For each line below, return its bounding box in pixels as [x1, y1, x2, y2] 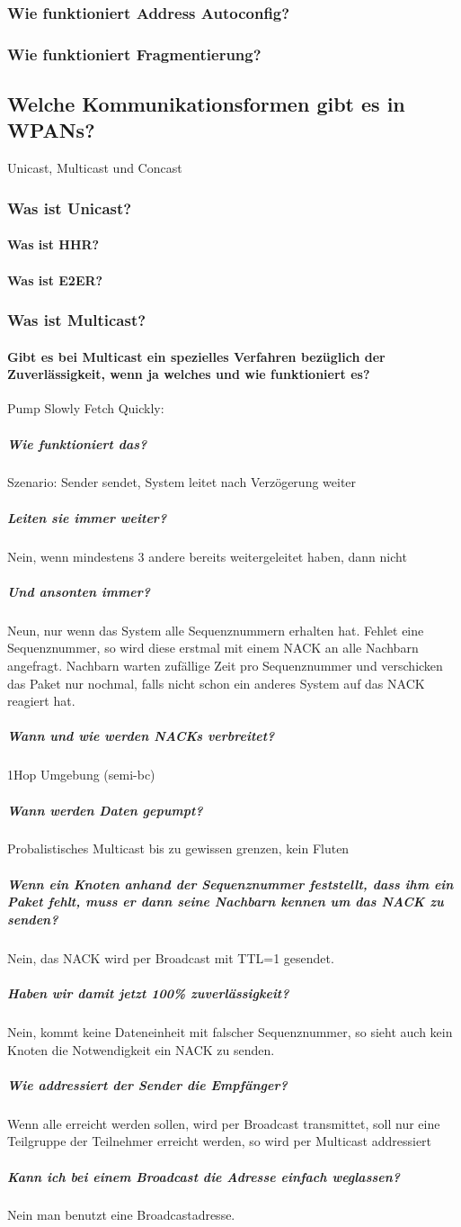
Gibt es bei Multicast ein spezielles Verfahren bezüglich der [7, 347, 386, 365]
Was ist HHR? [7, 235, 100, 254]
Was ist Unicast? [7, 196, 132, 219]
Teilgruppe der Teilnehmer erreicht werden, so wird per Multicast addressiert [7, 1132, 432, 1150]
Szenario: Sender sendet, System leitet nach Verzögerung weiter [7, 473, 357, 492]
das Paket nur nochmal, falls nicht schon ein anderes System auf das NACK [7, 673, 425, 692]
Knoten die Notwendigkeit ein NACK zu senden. [7, 1040, 275, 1059]
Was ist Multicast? [7, 309, 146, 331]
